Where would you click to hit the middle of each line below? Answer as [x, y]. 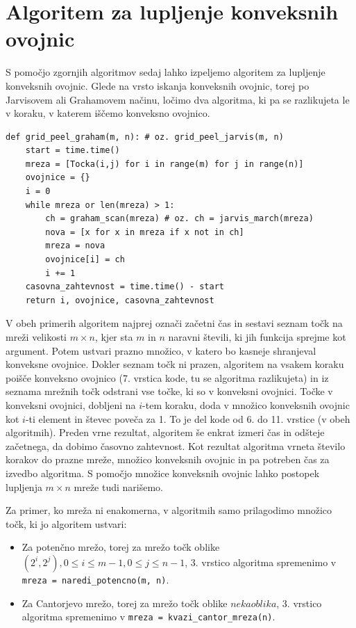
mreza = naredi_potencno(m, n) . [95, 579]
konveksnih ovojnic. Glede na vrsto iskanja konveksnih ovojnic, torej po [158, 85]
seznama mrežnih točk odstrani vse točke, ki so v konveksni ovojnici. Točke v [169, 391]
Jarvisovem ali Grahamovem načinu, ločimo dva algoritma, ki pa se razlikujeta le [178, 99]
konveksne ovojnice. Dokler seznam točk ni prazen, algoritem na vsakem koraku [175, 364]
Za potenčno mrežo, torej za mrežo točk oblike [121, 547]
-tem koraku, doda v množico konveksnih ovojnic [246, 404]
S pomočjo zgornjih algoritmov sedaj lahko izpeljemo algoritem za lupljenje [166, 72]
